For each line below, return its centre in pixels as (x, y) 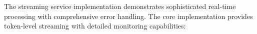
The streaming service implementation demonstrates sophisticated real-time (120, 6)
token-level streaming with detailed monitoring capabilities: (95, 26)
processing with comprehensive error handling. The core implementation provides (128, 16)
